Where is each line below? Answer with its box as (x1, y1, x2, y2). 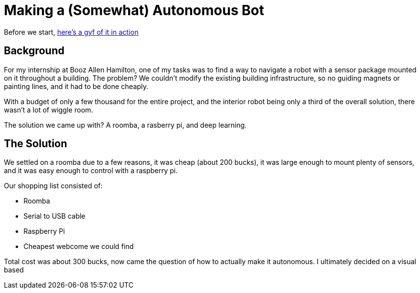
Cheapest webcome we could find (23, 242, 134, 251)
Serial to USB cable (23, 212, 86, 221)
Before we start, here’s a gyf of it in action (4, 27, 139, 36)
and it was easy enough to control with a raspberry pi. (4, 166, 178, 175)
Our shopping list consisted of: (4, 181, 103, 190)
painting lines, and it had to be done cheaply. (4, 82, 149, 90)
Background (4, 45, 65, 57)
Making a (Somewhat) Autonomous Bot (4, 2, 265, 19)
